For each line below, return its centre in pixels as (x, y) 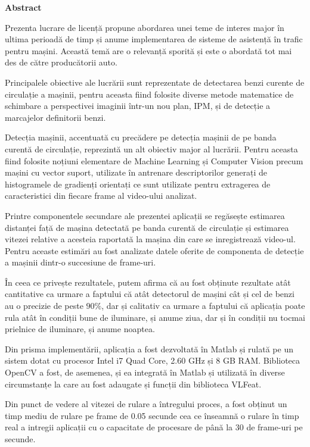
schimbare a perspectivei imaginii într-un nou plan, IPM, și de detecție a (138, 106)
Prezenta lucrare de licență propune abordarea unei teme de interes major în (145, 27)
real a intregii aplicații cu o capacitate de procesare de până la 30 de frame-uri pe (154, 427)
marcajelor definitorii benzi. (55, 117)
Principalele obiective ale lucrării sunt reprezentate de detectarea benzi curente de (155, 82)
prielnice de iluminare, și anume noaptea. (80, 329)
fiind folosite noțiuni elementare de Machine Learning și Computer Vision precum (154, 160)
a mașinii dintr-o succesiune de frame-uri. (80, 262)
